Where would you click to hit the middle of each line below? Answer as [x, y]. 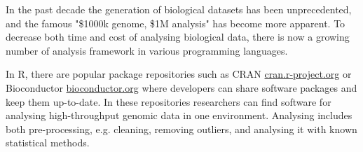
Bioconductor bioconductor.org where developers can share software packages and [181, 87]
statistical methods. [48, 143]
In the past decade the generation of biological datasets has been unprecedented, [179, 9]
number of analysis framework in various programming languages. [147, 50]
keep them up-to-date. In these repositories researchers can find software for [169, 101]
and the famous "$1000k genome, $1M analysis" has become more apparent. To [176, 23]
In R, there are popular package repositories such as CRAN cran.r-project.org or [179, 74]
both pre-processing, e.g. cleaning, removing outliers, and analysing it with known [181, 129]
